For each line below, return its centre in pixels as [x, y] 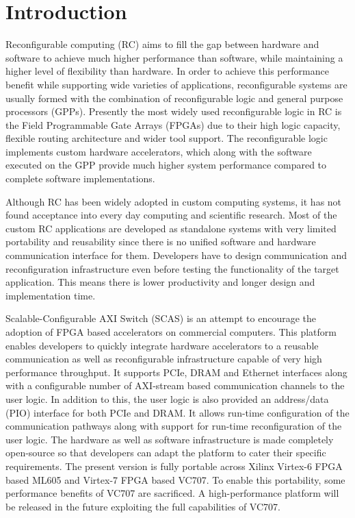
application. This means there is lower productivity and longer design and [160, 282]
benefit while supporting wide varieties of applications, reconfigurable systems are [176, 84]
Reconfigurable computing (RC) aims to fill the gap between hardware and [162, 44]
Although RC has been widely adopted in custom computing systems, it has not [174, 201]
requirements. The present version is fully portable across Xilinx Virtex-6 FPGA [174, 466]
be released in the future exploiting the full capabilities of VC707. [143, 506]
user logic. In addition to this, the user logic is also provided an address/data [167, 398]
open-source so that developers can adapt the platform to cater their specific [166, 453]
